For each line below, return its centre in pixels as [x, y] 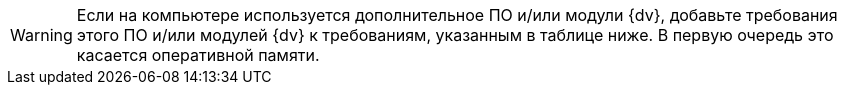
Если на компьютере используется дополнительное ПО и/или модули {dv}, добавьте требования [457, 15]
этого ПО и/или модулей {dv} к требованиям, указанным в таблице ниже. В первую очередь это [455, 35]
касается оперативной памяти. [198, 55]
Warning [41, 35]
